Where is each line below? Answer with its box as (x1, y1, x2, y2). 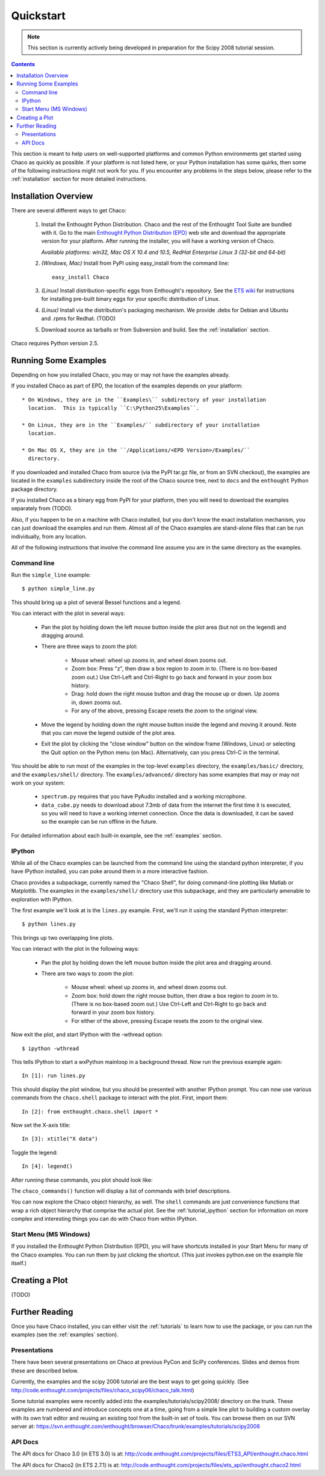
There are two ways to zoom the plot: (41, 969, 134, 977)
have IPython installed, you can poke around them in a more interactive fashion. (11, 868, 209, 875)
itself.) (11, 1259, 27, 1267)
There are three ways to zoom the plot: (41, 643, 138, 650)
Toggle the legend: (11, 1149, 58, 1156)
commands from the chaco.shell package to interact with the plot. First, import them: (11, 1094, 228, 1101)
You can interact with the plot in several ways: (11, 610, 126, 617)
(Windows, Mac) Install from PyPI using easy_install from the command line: (41, 259, 230, 267)
